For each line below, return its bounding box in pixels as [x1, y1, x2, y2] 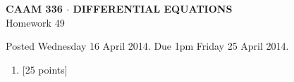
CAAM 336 [6, 1, 63, 15]
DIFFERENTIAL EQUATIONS [73, 1, 233, 15]
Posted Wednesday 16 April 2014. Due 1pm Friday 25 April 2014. [6, 39, 289, 53]
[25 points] [22, 62, 68, 76]
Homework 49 [6, 15, 65, 29]
